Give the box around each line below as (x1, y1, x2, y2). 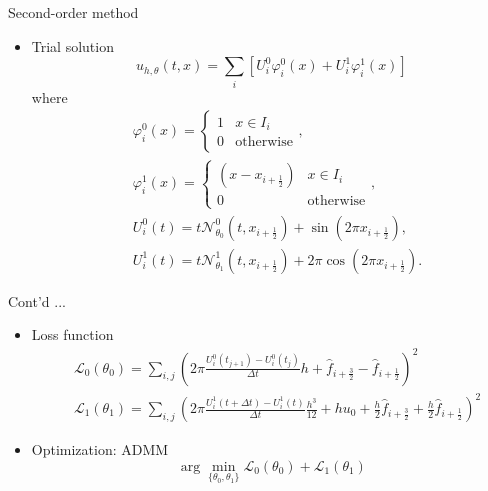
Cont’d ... (8, 290, 66, 311)
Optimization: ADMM (31, 439, 169, 460)
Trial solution (31, 35, 114, 56)
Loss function (31, 324, 114, 345)
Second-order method (8, 2, 139, 22)
